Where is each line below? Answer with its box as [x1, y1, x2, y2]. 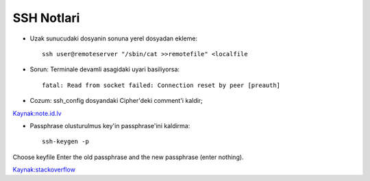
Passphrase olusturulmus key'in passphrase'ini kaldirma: [29, 121, 190, 130]
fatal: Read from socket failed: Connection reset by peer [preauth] [42, 81, 281, 89]
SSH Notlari [12, 10, 80, 25]
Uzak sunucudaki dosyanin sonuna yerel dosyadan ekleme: [29, 34, 198, 43]
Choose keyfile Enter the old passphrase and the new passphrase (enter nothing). [12, 153, 244, 161]
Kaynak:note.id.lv [12, 109, 62, 117]
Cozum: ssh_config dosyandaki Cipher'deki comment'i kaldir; [29, 97, 203, 105]
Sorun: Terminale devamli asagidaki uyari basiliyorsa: [29, 65, 180, 73]
